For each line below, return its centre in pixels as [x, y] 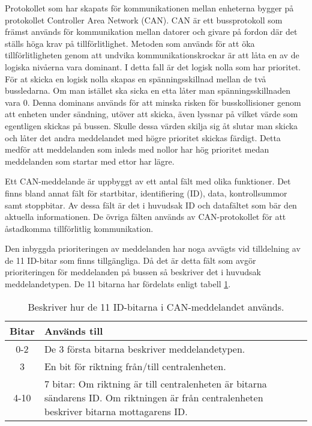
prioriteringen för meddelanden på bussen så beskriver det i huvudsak [133, 272]
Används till [73, 330]
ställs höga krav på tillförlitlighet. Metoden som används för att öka [130, 43]
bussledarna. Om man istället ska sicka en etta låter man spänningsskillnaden [148, 90]
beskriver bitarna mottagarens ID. [116, 411]
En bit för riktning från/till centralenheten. [135, 366]
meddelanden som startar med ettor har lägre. [90, 161]
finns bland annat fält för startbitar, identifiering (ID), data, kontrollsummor [146, 193]
